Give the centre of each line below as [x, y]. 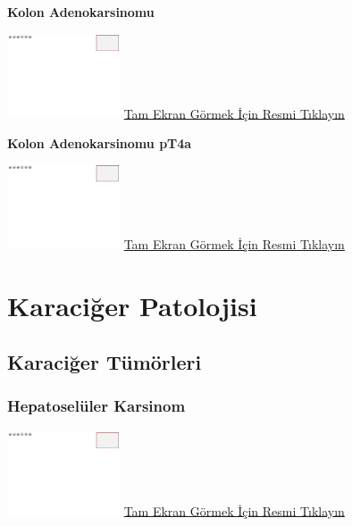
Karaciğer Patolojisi [132, 305]
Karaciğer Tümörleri [105, 362]
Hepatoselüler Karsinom [96, 406]
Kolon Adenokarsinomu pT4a [100, 142]
